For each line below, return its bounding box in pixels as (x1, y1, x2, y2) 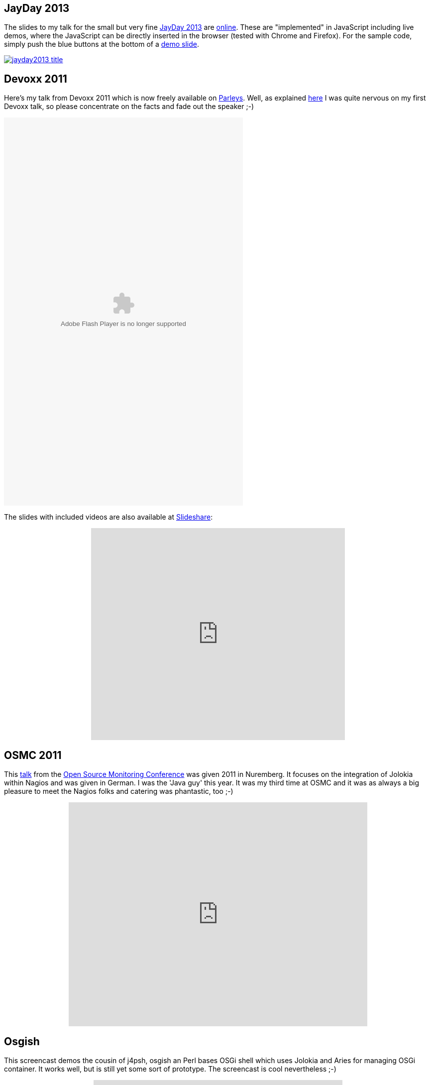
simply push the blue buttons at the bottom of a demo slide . (4, 40, 200, 49)
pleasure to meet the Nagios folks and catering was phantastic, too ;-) (4, 787, 233, 796)
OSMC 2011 (4, 749, 62, 761)
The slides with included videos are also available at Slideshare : (4, 513, 213, 522)
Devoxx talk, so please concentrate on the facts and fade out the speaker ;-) (4, 102, 254, 111)
